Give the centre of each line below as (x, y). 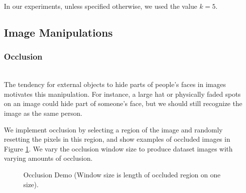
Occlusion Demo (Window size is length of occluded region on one (122, 174)
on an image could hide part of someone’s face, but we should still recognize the (123, 103)
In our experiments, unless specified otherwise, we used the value (101, 6)
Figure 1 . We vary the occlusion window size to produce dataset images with (118, 148)
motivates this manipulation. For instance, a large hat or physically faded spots (123, 94)
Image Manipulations (58, 32)
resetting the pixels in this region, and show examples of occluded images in (117, 139)
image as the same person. (43, 113)
